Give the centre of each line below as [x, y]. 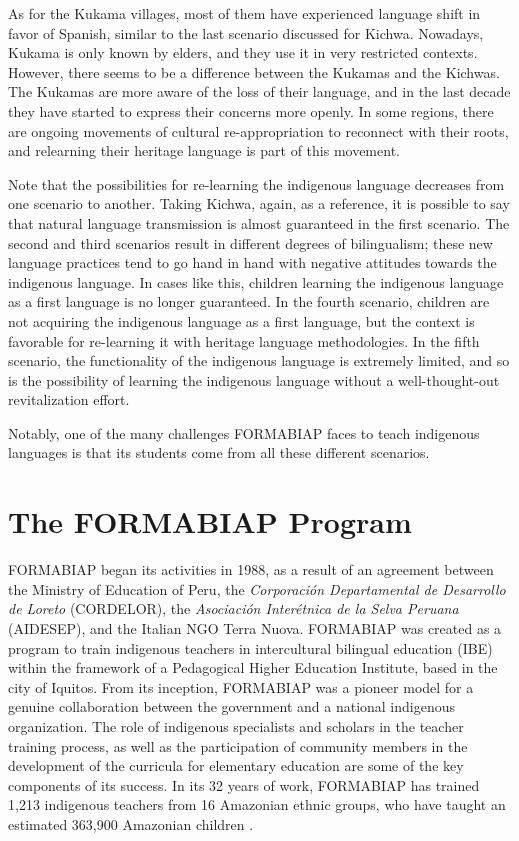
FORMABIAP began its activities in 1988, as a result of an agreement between [251, 569]
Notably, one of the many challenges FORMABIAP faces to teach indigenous [244, 432]
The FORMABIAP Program [210, 521]
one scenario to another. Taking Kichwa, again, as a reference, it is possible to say [259, 203]
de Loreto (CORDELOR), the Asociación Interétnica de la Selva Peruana [233, 608]
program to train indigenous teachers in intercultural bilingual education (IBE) [250, 647]
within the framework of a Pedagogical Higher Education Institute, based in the [253, 667]
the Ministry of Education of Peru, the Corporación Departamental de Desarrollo [257, 588]
